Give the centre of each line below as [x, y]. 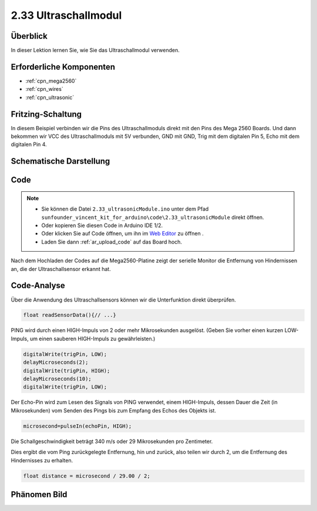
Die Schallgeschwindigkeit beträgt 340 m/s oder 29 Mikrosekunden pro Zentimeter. [112, 441]
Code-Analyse [38, 285]
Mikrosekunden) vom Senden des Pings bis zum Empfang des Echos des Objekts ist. [114, 410]
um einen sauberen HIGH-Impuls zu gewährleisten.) [92, 339]
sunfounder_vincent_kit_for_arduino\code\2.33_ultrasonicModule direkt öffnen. [153, 217]
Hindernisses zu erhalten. [42, 460]
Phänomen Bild [39, 494]
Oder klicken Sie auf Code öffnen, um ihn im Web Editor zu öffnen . [122, 233]
